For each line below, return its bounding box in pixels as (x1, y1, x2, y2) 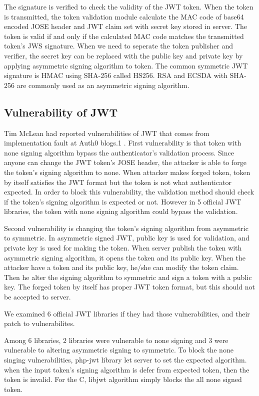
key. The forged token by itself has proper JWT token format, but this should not (4, 281, 255, 292)
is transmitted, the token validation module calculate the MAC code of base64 (4, 11, 244, 21)
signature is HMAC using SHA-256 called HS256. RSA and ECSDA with (4, 70, 227, 80)
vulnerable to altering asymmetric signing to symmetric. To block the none (4, 344, 233, 355)
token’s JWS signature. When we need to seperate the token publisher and (4, 40, 233, 51)
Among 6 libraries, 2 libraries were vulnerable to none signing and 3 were (4, 334, 228, 345)
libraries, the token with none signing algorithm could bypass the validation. (4, 206, 238, 216)
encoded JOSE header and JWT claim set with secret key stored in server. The (4, 21, 247, 31)
